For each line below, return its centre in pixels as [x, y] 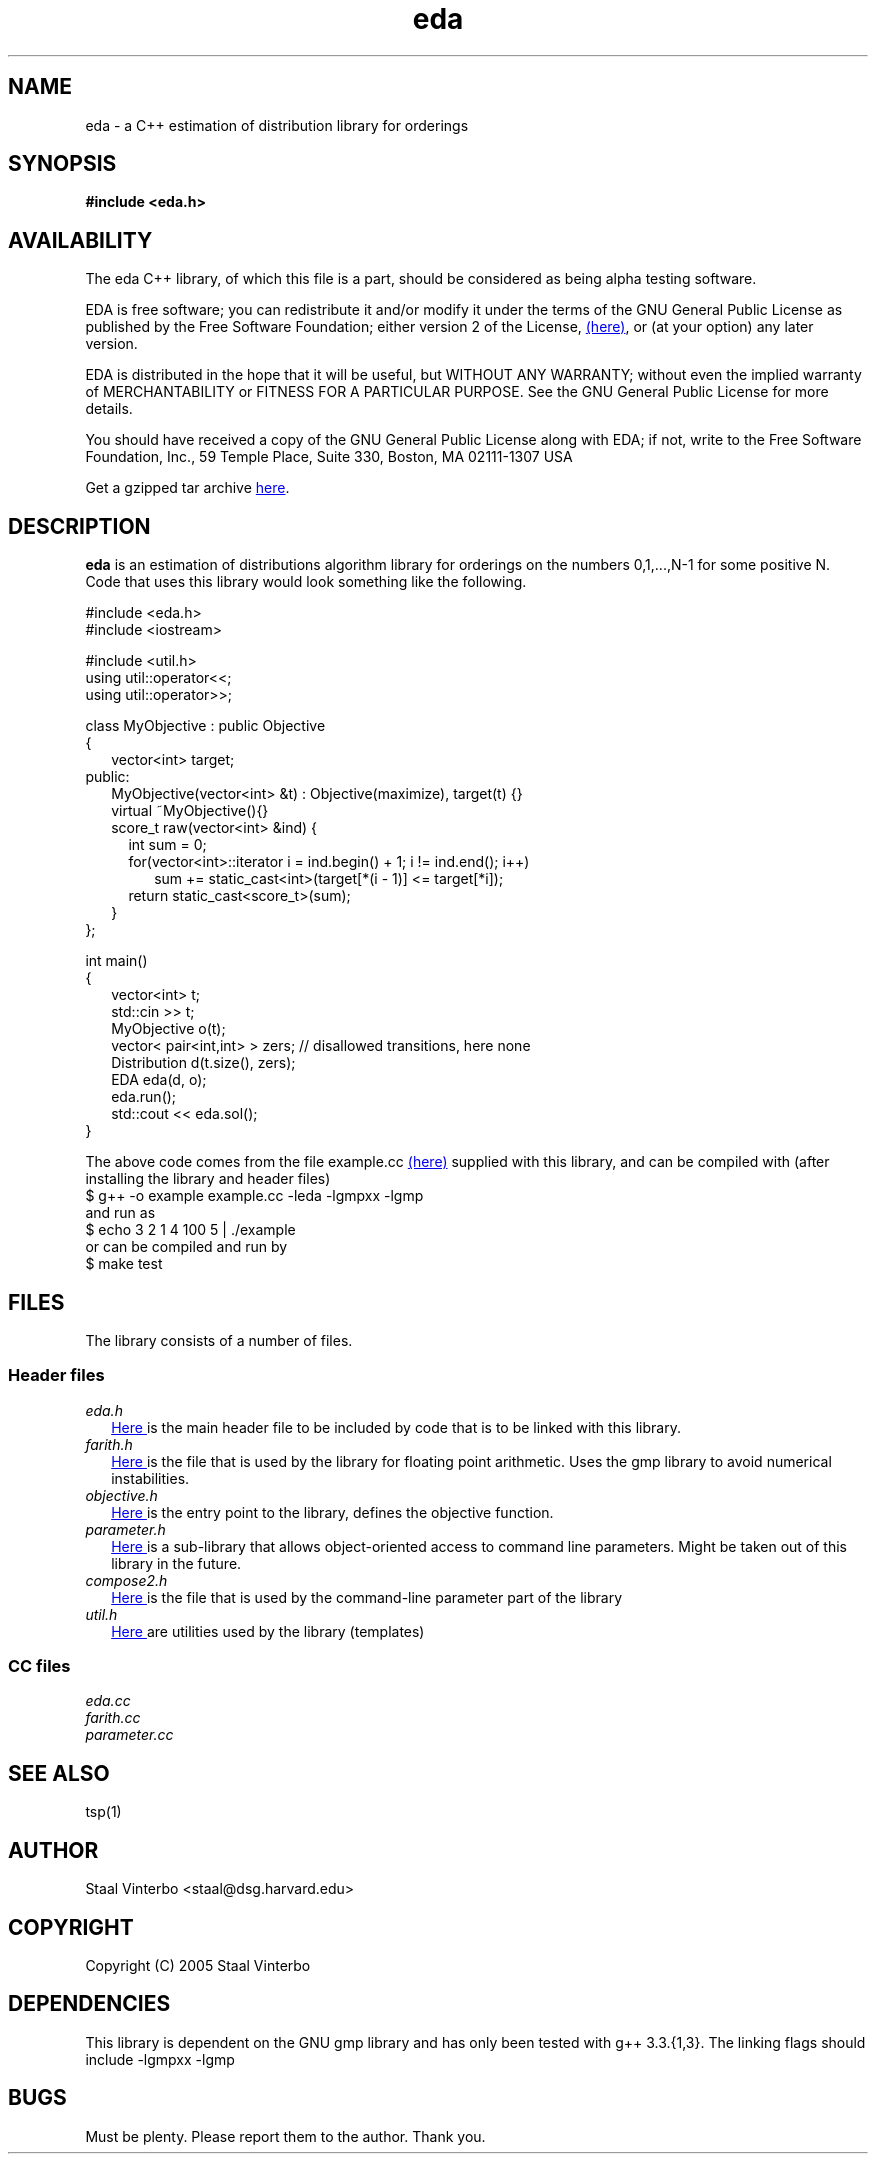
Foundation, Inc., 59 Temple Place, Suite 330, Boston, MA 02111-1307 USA [329, 457]
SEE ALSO [59, 1773]
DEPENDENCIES [89, 2004]
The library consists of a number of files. [219, 1340]
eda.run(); [144, 1097]
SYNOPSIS [62, 164]
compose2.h [126, 1580]
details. [109, 409]
